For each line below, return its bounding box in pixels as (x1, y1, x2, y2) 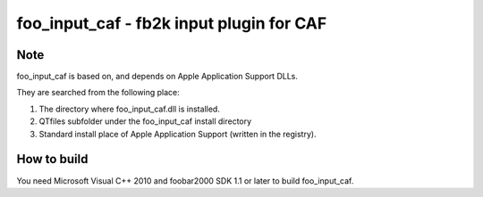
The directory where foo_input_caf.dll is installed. (38, 103, 221, 114)
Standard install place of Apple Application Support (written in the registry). (38, 128, 317, 139)
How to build (16, 152, 89, 167)
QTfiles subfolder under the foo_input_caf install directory (38, 116, 252, 127)
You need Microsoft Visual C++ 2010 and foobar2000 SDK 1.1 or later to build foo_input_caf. (16, 175, 354, 186)
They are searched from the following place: (16, 87, 181, 98)
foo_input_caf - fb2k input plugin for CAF (16, 13, 327, 33)
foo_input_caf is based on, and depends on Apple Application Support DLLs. (16, 71, 299, 82)
